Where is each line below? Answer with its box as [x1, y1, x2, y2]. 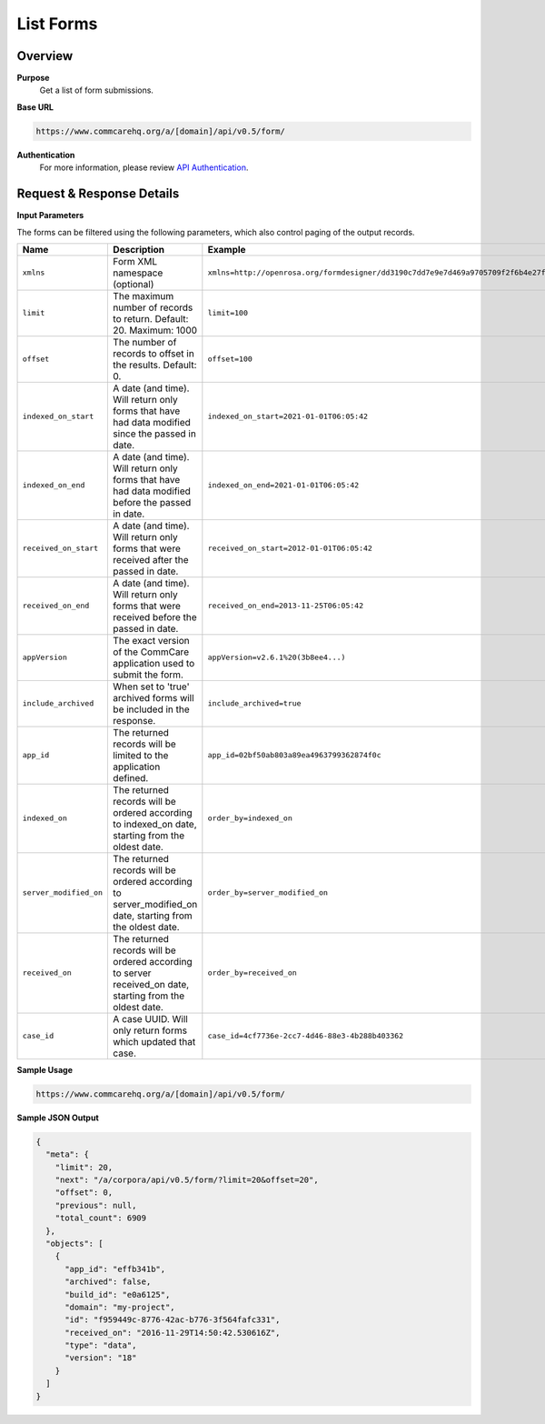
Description [113, 243, 165, 256]
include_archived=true [207, 698, 302, 708]
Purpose [16, 73, 50, 84]
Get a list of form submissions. [39, 85, 154, 95]
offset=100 [207, 355, 253, 364]
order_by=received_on [207, 968, 297, 978]
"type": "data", [64, 1340, 137, 1350]
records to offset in [113, 346, 194, 359]
